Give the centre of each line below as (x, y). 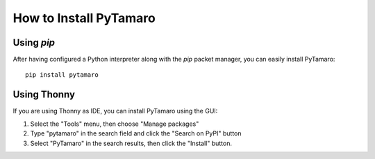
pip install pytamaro (62, 75)
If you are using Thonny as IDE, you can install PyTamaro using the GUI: (115, 111)
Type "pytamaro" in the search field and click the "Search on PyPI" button (136, 133)
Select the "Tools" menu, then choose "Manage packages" (115, 124)
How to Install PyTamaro (84, 18)
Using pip (34, 43)
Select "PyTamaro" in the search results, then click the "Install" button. (131, 143)
